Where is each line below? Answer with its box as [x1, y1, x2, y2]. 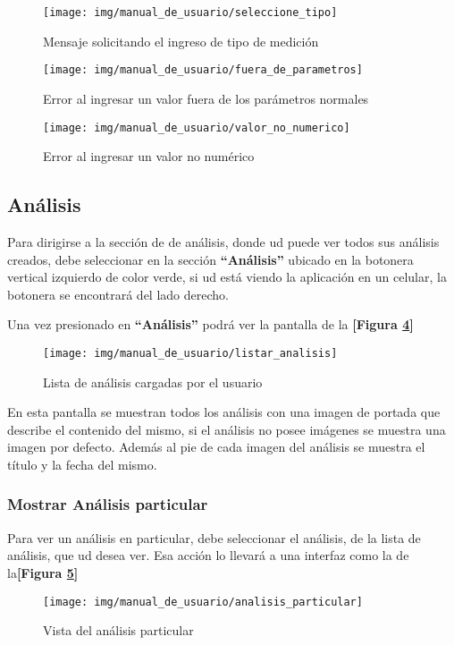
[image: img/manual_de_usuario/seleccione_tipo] [43, 6, 338, 19]
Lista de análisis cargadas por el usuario [43, 372, 263, 391]
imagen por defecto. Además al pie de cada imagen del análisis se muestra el [7, 437, 425, 456]
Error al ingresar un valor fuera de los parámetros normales [43, 89, 369, 107]
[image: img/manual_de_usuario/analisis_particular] [43, 595, 363, 608]
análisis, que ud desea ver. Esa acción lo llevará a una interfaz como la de [7, 546, 409, 564]
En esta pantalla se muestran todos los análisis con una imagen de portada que [7, 403, 441, 421]
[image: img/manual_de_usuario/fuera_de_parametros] [43, 64, 363, 77]
